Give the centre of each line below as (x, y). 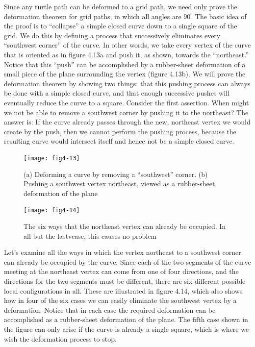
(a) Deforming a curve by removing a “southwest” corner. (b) (116, 174)
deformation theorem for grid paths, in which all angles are (93, 16)
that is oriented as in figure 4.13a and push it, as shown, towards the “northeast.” (126, 54)
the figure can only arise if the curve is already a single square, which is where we (127, 329)
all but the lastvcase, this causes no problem (90, 235)
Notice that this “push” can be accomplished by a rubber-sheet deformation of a (125, 64)
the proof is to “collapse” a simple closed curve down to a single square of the (121, 26)
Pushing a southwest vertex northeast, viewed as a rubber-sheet (119, 184)
